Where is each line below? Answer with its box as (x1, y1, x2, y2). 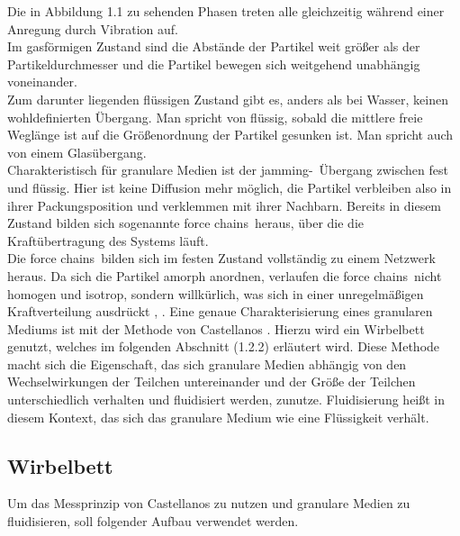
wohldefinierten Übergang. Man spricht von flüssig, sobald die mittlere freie (7, 107, 423, 126)
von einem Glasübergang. (7, 142, 147, 161)
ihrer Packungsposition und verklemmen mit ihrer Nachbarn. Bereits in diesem (7, 195, 442, 214)
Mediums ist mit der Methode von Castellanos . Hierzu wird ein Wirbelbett (7, 319, 425, 338)
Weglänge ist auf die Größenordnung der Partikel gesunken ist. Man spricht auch (7, 125, 454, 144)
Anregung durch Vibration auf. (7, 19, 178, 38)
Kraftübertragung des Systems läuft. (7, 231, 209, 250)
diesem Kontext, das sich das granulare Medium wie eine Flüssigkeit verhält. (7, 407, 429, 426)
